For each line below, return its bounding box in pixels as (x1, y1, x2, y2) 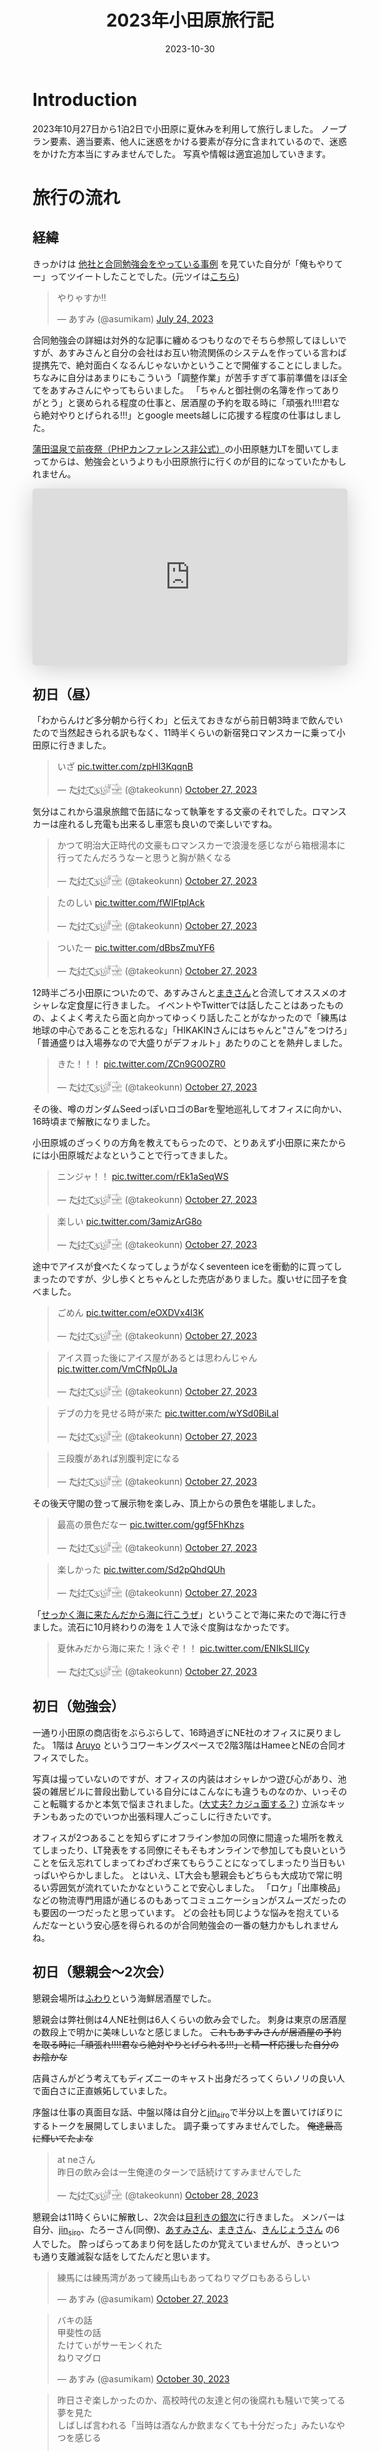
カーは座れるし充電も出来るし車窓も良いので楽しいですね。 (32, 818, 278, 830)
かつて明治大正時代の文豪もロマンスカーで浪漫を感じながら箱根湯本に (56, 839, 346, 851)
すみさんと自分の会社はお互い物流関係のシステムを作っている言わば (66, 346, 347, 358)
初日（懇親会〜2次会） (32, 1964, 173, 1981)
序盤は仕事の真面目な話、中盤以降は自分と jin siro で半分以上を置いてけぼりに (32, 2106, 344, 2120)
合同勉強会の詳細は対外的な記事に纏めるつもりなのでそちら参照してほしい (32, 334, 339, 346)
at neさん (56, 2154, 96, 2166)
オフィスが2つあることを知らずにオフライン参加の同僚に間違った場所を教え (32, 1831, 344, 1843)
